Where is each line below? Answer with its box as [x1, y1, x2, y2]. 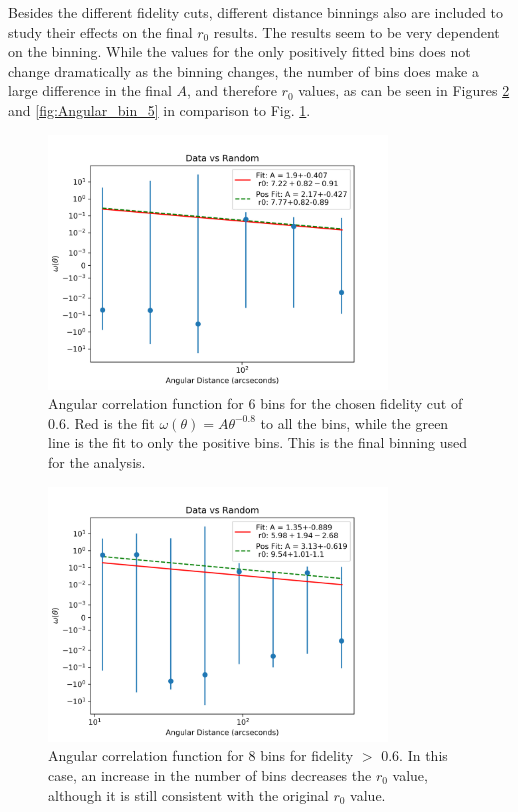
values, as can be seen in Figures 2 [298, 80, 510, 101]
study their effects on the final [8, 21, 193, 42]
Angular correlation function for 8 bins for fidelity [48, 745, 354, 766]
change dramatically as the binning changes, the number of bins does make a [8, 60, 479, 81]
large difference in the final [8, 80, 172, 101]
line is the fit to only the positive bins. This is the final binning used [48, 432, 467, 453]
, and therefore [186, 80, 277, 101]
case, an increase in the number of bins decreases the [48, 764, 372, 785]
